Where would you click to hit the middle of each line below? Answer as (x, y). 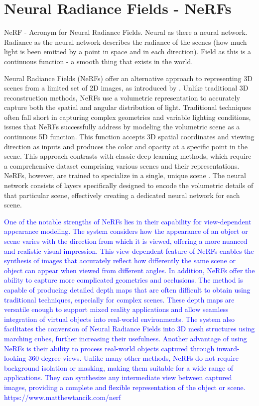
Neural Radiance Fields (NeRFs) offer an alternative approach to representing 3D (128, 78)
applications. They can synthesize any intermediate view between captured (118, 377)
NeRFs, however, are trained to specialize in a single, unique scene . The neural (125, 175)
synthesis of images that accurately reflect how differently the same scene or (120, 260)
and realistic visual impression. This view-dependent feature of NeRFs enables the (129, 251)
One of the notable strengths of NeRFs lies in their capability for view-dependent (128, 221)
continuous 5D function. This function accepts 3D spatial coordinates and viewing (129, 137)
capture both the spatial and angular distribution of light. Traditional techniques (128, 107)
